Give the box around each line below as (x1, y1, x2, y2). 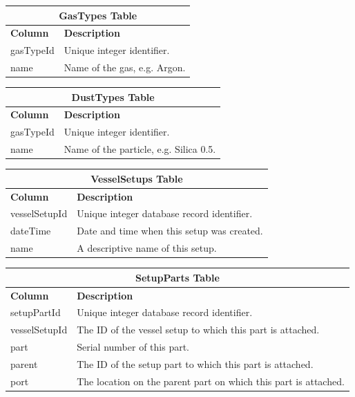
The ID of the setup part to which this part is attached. (77, 356, 314, 371)
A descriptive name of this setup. (77, 241, 217, 255)
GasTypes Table (59, 8, 137, 22)
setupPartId (10, 305, 61, 320)
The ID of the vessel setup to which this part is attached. (77, 322, 320, 337)
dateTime (10, 223, 51, 238)
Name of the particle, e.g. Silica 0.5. (64, 142, 216, 156)
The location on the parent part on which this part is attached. (77, 373, 345, 388)
